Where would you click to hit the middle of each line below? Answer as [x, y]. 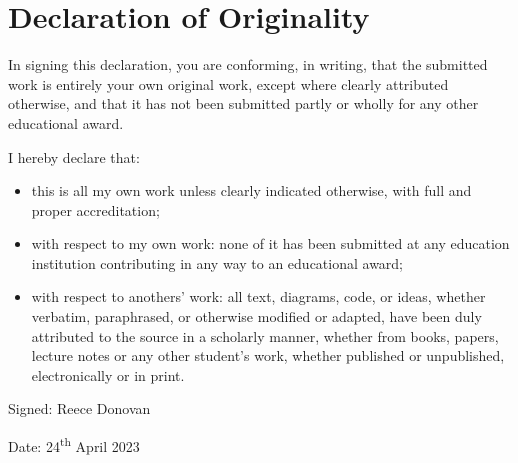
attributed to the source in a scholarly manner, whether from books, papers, [265, 335]
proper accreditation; [95, 209]
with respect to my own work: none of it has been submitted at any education [270, 243]
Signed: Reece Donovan [79, 408]
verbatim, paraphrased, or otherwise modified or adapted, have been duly [256, 316]
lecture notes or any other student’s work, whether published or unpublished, [268, 355]
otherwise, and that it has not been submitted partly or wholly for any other [243, 103]
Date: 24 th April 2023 [74, 444]
